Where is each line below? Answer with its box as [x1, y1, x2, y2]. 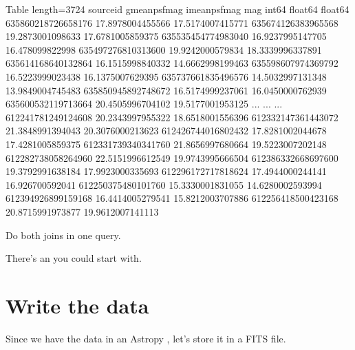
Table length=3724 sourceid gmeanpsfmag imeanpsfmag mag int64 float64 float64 [6, 2, 349, 16]
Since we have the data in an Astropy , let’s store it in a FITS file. [6, 331, 286, 345]
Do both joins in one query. [6, 227, 121, 242]
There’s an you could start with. [6, 251, 142, 265]
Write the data [6, 291, 149, 319]
